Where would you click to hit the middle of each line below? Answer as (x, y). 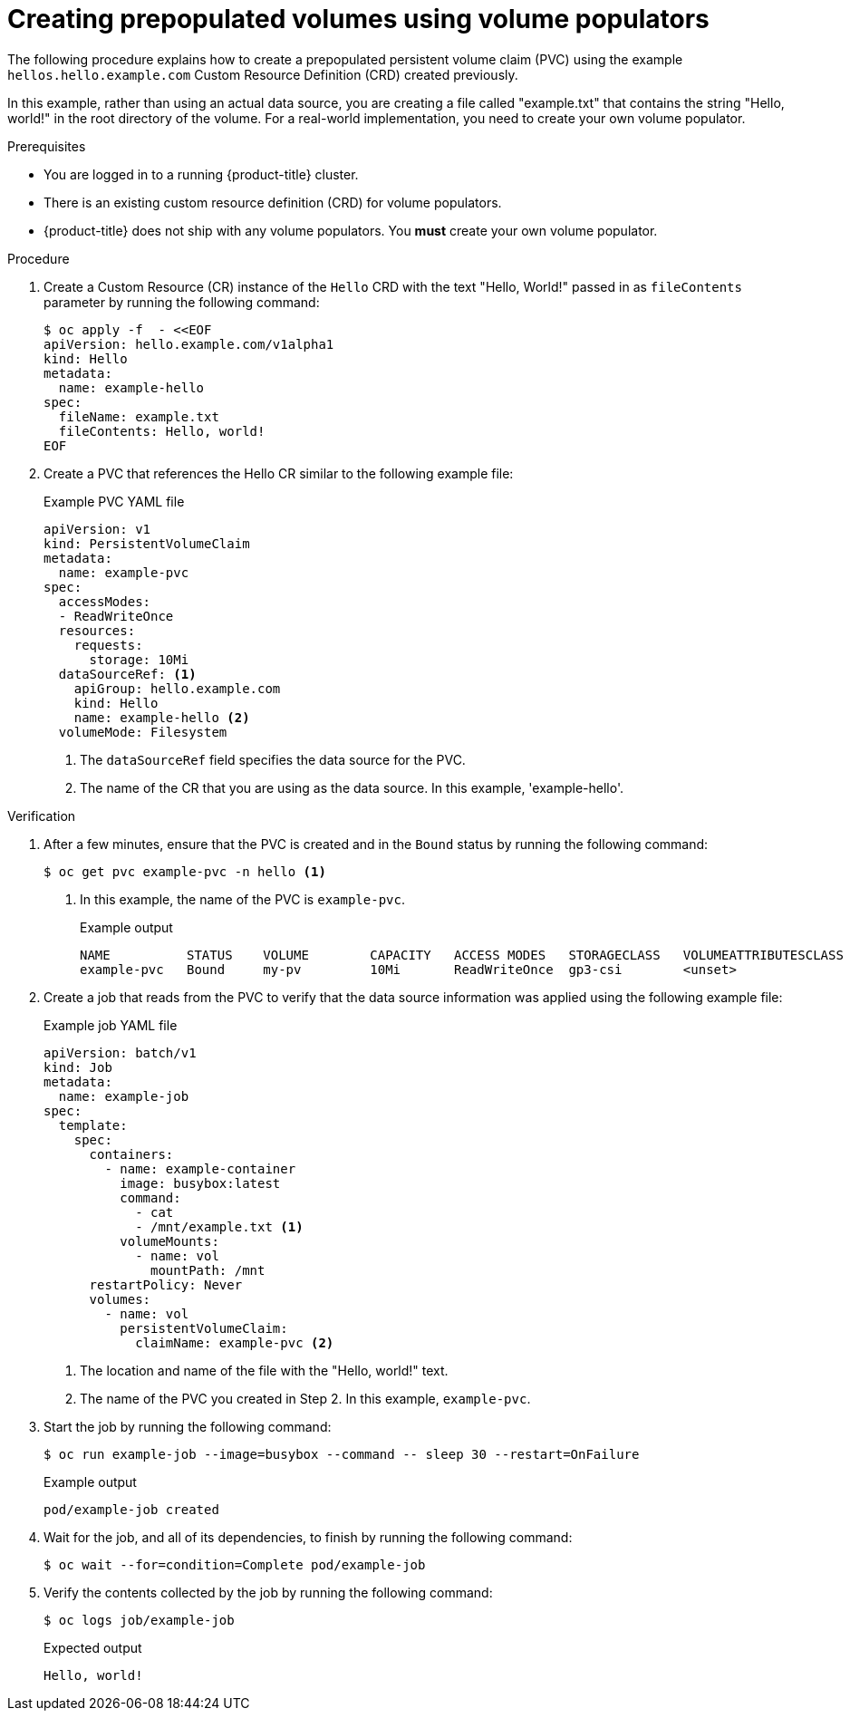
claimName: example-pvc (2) (235, 1342)
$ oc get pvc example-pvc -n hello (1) (185, 871)
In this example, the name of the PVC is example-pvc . (242, 899)
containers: (131, 1154)
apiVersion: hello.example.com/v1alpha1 (189, 344)
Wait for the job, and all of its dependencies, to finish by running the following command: (308, 1537)
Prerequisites (47, 146)
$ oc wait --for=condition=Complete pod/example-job (235, 1564)
